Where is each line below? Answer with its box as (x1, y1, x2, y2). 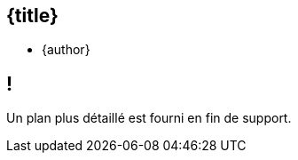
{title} (6, 4, 59, 27)
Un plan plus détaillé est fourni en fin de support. (6, 110, 292, 126)
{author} (42, 42, 90, 58)
